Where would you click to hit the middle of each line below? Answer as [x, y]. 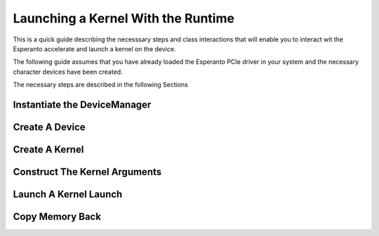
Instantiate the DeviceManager [82, 104]
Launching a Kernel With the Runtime [124, 18]
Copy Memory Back [57, 217]
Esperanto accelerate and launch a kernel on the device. [94, 48]
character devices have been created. [68, 72]
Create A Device [49, 127]
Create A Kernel [48, 149]
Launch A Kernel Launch [68, 194]
